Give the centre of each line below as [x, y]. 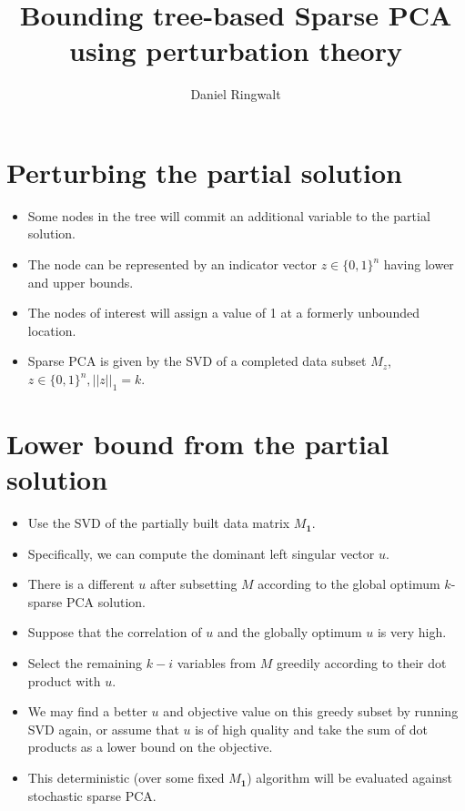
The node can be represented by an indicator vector [172, 264]
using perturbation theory [236, 51]
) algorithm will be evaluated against [349, 778]
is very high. [412, 632]
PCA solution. [106, 601]
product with [64, 680]
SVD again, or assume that [103, 729]
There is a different [81, 584]
